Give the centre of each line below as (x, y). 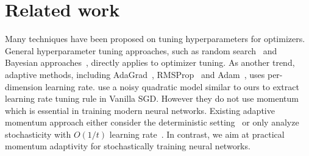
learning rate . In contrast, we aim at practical (197, 134)
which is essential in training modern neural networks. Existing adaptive (140, 110)
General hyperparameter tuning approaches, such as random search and (141, 50)
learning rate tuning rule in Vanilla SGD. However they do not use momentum (152, 98)
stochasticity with (38, 134)
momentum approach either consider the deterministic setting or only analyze (152, 122)
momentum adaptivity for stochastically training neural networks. (128, 146)
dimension (24, 86)
